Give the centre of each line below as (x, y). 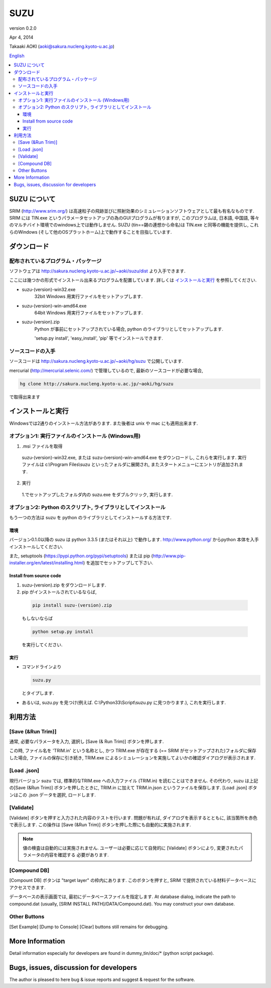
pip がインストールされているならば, (59, 592)
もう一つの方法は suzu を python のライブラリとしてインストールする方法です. (90, 517)
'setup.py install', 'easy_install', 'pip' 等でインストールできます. (99, 338)
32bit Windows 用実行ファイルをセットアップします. (89, 297)
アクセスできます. (28, 887)
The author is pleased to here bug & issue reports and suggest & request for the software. (102, 979)
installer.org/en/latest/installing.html (46, 563)
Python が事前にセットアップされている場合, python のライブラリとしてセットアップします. (129, 329)
